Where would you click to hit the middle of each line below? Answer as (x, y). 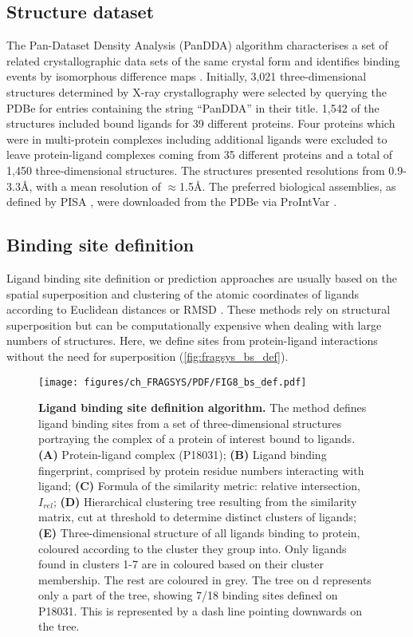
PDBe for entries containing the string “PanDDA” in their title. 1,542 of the (193, 107)
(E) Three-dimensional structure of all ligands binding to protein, (199, 532)
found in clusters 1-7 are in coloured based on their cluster (181, 564)
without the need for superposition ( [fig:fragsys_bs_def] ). (147, 356)
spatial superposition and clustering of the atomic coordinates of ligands (183, 293)
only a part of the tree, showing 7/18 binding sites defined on (188, 595)
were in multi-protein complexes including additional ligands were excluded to (197, 138)
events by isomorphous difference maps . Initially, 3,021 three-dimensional (187, 76)
